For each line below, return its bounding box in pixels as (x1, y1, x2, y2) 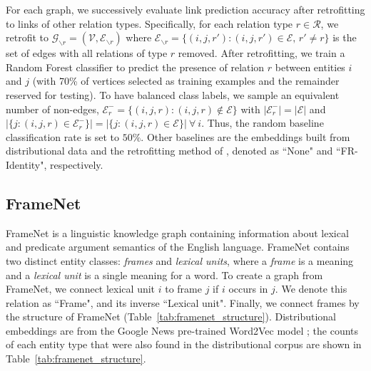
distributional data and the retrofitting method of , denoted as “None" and (6, 143, 333, 158)
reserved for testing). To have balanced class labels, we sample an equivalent (6, 87, 340, 102)
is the (332, 30, 357, 45)
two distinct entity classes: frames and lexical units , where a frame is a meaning (6, 253, 354, 268)
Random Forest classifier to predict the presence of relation (6, 59, 265, 74)
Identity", (6, 157, 47, 172)
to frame (165, 281, 202, 296)
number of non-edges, (6, 101, 99, 116)
